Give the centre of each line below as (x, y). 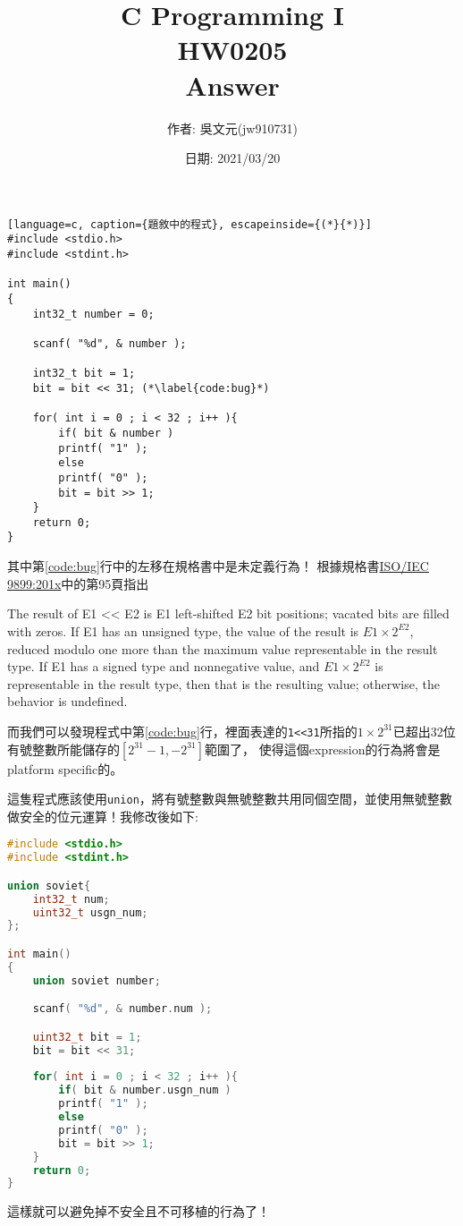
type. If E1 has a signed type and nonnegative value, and (164, 666)
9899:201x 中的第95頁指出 (78, 583)
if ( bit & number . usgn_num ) (145, 1090)
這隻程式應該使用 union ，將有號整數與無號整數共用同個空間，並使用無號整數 (230, 799)
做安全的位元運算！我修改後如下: (103, 816)
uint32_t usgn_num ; (90, 912)
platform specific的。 (65, 768)
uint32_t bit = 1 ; (87, 1037)
